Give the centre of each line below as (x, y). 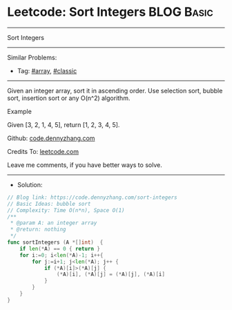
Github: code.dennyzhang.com (51, 138)
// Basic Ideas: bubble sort (49, 204)
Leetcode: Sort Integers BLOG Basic (110, 12)
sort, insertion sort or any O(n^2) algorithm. (69, 98)
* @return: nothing (38, 230)
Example (20, 111)
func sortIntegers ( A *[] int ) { (55, 242)
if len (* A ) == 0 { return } (60, 249)
